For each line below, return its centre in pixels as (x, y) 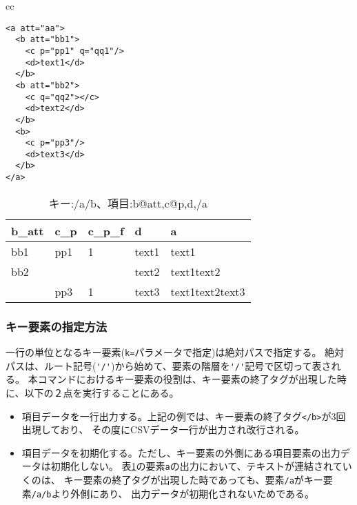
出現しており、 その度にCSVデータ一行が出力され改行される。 (163, 429)
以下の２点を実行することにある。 (102, 392)
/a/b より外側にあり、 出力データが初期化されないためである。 (173, 493)
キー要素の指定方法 (57, 326)
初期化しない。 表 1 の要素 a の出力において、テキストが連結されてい (201, 466)
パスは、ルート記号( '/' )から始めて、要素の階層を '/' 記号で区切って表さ (169, 365)
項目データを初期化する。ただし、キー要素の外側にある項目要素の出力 (181, 452)
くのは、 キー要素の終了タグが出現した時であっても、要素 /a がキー (172, 479)
